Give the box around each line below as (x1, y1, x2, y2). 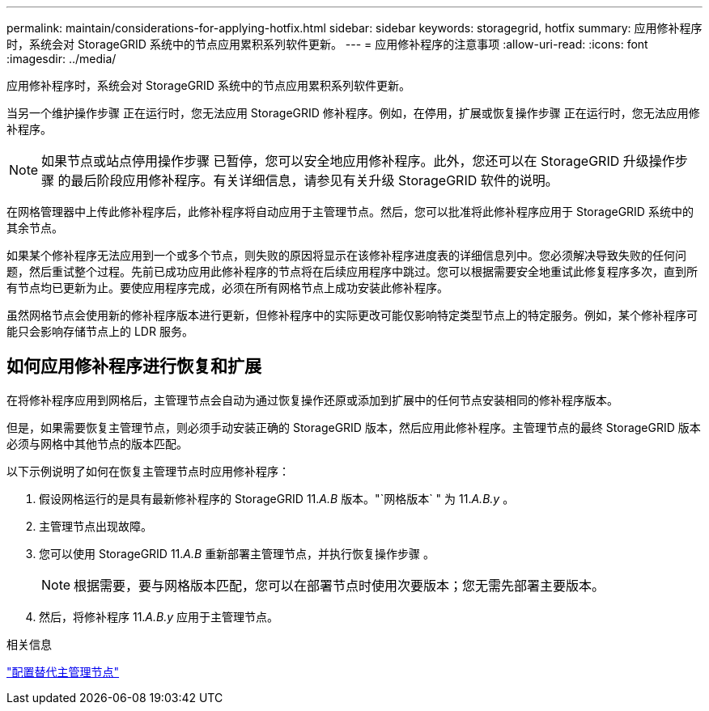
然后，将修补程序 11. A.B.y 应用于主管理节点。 (39, 609, 279, 624)
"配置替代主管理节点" (6, 664, 120, 679)
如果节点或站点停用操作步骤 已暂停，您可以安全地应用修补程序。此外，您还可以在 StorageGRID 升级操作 (41, 153, 675, 169)
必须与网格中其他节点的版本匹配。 (6, 436, 188, 451)
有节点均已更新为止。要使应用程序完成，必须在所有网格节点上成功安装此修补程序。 (6, 281, 448, 294)
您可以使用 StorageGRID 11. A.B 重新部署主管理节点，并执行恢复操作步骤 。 (39, 546, 435, 561)
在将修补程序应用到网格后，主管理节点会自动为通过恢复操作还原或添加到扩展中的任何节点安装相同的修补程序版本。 (6, 392, 618, 407)
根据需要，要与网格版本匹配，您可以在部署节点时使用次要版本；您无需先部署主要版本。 (74, 577, 605, 594)
